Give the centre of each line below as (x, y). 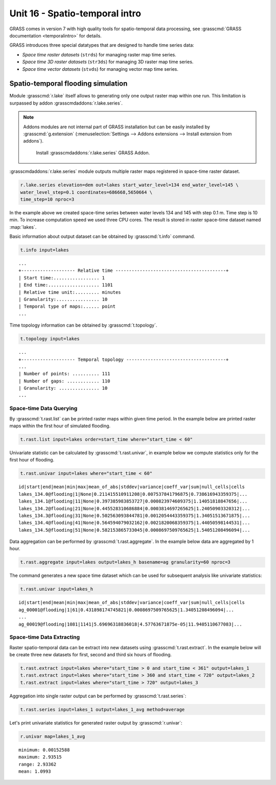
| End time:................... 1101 (66, 285)
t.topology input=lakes (50, 339)
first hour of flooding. (32, 460)
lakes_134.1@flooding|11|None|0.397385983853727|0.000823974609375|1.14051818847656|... (133, 501)
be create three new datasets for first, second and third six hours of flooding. (91, 655)
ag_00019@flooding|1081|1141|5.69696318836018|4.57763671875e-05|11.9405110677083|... (130, 624)
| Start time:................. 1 (62, 278)
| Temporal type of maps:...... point (67, 307)
